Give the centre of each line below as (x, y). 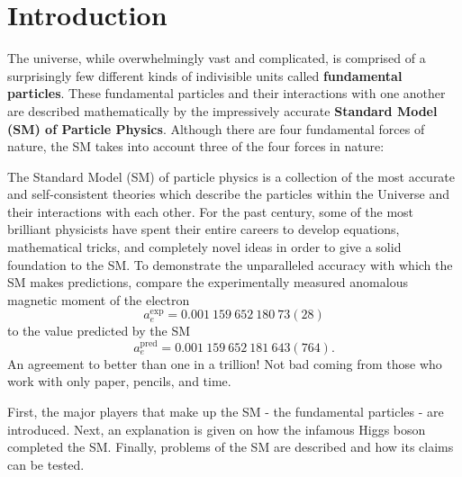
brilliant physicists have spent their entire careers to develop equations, (204, 229)
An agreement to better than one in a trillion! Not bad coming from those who (225, 363)
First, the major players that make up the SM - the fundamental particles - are (226, 411)
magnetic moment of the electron (99, 299)
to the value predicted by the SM (99, 331)
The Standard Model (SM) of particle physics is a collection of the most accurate (231, 176)
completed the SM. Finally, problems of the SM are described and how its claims (231, 447)
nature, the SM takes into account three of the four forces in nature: (196, 146)
